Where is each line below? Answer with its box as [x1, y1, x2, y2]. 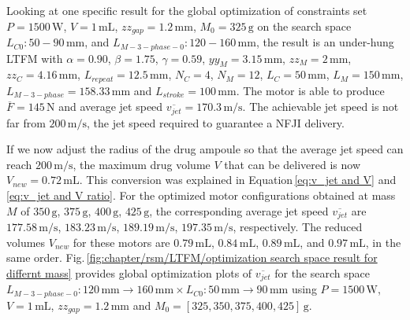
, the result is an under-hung [255, 34, 394, 50]
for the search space [274, 264, 370, 281]
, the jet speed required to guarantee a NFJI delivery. [87, 114, 345, 131]
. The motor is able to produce [236, 82, 385, 98]
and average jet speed [58, 98, 163, 115]
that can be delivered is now [224, 156, 361, 172]
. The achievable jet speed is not [242, 98, 399, 115]
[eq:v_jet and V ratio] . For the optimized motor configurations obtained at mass [6, 187, 396, 204]
